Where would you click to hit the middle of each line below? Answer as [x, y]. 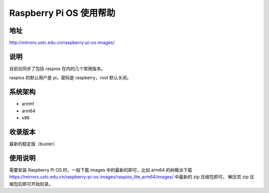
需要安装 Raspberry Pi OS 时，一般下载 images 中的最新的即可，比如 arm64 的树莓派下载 [101, 170]
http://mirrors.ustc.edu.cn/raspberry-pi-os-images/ [62, 43]
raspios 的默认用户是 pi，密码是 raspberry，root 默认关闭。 [70, 78]
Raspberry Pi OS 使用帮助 [62, 13]
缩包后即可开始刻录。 [31, 184]
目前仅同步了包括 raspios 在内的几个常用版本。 [57, 68]
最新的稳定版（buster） [33, 144]
